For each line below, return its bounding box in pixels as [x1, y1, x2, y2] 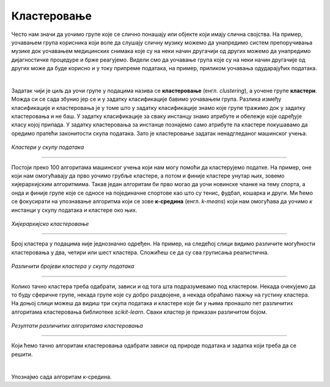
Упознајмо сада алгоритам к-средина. [11, 373, 112, 380]
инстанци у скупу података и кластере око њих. [11, 206, 137, 214]
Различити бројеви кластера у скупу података [11, 262, 134, 270]
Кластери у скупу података [11, 143, 84, 151]
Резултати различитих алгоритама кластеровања [11, 322, 144, 330]
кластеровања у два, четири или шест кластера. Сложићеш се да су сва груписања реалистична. [11, 248, 269, 256]
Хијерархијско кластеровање [11, 220, 89, 227]
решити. [11, 350, 33, 358]
